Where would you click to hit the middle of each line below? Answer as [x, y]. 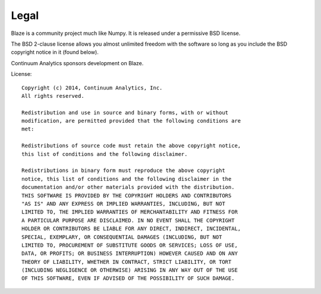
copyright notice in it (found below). [55, 52]
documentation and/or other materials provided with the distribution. [128, 187]
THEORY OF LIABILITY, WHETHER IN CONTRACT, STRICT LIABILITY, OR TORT [127, 262]
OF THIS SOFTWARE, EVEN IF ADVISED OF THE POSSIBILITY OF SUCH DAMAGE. [128, 278]
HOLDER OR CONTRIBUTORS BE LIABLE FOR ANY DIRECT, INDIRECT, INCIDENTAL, [131, 229]
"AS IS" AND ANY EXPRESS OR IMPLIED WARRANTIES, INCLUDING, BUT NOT [123, 204]
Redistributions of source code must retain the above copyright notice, [131, 146]
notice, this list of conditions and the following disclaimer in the [127, 179]
